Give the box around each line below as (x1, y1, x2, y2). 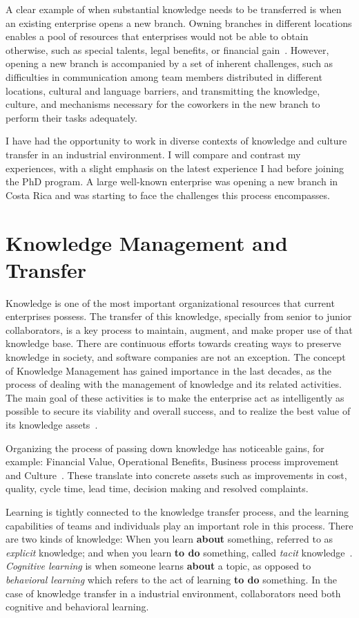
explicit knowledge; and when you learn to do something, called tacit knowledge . (6, 545, 353, 559)
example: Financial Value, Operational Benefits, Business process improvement (6, 454, 339, 469)
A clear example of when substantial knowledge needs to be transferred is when (6, 2, 342, 16)
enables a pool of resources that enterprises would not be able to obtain (6, 29, 309, 44)
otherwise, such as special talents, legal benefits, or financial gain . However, (6, 42, 329, 57)
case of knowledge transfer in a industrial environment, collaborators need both (6, 586, 341, 600)
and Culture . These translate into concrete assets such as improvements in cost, (6, 467, 347, 482)
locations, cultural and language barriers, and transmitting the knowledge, (6, 83, 320, 97)
